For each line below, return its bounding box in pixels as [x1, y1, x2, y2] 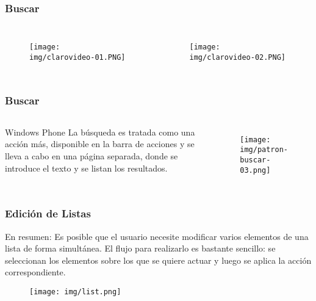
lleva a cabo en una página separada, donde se [5, 149, 178, 162]
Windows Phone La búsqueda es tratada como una [5, 125, 195, 138]
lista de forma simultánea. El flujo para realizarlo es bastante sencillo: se [5, 242, 276, 255]
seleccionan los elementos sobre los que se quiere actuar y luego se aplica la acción [5, 253, 312, 266]
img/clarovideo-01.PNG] [29, 53, 126, 62]
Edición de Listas [5, 206, 91, 221]
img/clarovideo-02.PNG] [189, 53, 285, 62]
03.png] [240, 165, 271, 175]
